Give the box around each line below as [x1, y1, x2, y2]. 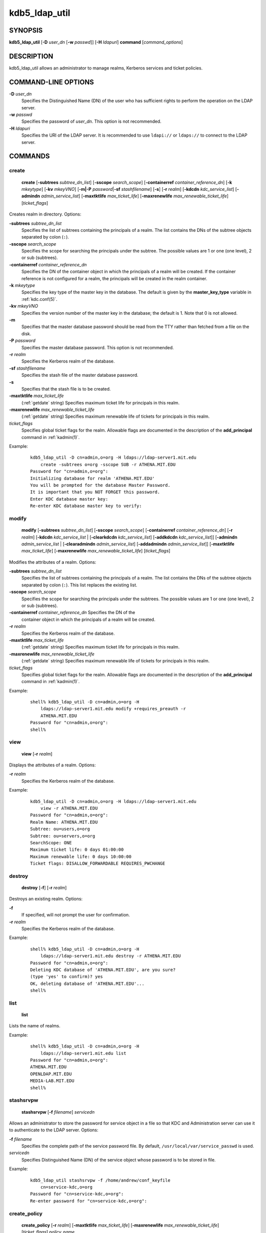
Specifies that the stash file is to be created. [21, 386, 111, 392]
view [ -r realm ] [21, 751, 53, 757]
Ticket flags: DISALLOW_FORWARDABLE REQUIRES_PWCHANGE [30, 861, 166, 867]
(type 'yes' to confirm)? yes [30, 974, 103, 979]
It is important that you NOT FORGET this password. [30, 489, 160, 495]
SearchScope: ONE [30, 840, 72, 845]
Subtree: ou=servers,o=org [30, 833, 96, 838]
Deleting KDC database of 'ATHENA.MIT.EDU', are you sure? [30, 967, 176, 973]
